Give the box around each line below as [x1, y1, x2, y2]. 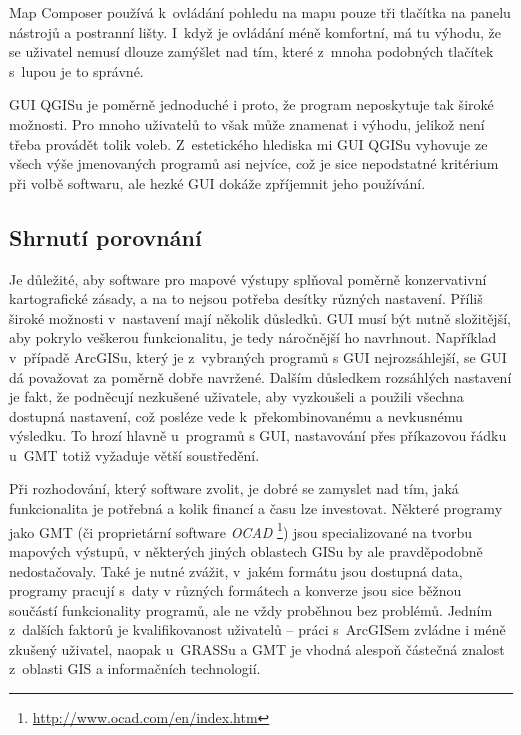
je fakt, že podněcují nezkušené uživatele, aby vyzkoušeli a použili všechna [9, 386, 464, 407]
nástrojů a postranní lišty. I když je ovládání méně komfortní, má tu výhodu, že [9, 21, 501, 42]
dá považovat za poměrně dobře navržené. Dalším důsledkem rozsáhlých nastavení [9, 366, 512, 387]
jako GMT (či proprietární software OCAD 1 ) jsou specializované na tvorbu [9, 518, 473, 542]
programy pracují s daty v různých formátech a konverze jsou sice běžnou [9, 580, 462, 601]
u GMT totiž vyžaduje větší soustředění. [9, 444, 260, 465]
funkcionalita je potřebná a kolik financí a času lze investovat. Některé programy [9, 498, 503, 519]
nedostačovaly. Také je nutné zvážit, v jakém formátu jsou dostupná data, [9, 560, 463, 581]
